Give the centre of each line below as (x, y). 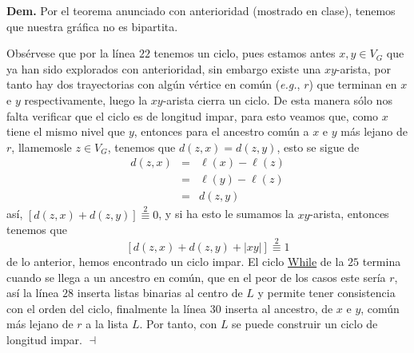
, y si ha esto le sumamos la (226, 214)
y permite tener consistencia (326, 293)
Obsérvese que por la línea (71, 53)
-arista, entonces (349, 214)
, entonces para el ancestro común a (221, 131)
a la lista (107, 324)
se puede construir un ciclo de (305, 324)
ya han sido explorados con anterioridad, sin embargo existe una (164, 68)
